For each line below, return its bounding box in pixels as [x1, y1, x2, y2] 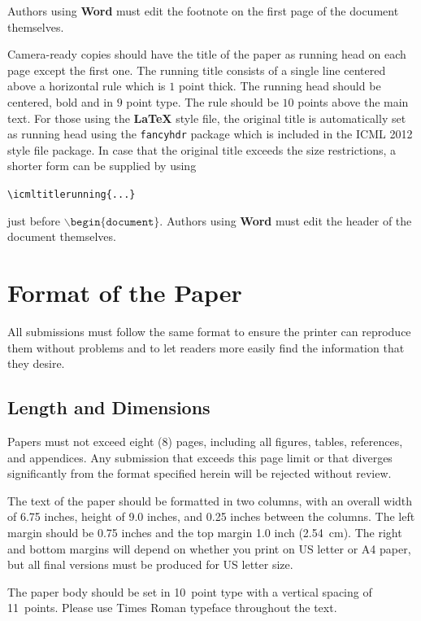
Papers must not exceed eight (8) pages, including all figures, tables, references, [7, 432, 403, 449]
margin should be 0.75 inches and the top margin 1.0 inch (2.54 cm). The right [7, 523, 402, 540]
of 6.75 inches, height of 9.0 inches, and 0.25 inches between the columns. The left [7, 508, 415, 525]
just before [7, 212, 61, 229]
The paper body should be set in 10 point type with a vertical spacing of [7, 583, 372, 600]
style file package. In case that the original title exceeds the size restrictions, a [7, 141, 397, 158]
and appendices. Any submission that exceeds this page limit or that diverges [7, 448, 393, 466]
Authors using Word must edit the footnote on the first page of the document [7, 2, 399, 19]
